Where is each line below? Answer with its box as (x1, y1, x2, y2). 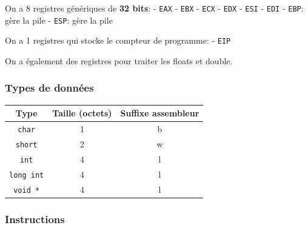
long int (9, 170, 44, 179)
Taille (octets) (52, 107, 112, 119)
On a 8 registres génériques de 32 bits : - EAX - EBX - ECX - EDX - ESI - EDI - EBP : (5, 2, 304, 14)
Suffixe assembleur (120, 107, 199, 119)
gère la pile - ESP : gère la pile (5, 13, 113, 26)
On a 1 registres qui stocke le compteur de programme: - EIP (5, 34, 231, 47)
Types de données (5, 80, 94, 95)
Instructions (5, 211, 65, 226)
